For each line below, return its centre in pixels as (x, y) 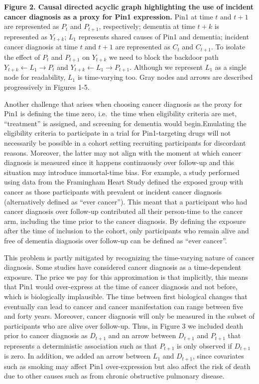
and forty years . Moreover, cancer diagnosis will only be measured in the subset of (129, 316)
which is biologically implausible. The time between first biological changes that (126, 296)
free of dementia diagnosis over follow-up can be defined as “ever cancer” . (116, 240)
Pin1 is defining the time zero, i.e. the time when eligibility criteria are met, (121, 113)
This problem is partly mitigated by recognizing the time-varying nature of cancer (129, 257)
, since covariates (218, 356)
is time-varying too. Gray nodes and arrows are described (165, 77)
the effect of (22, 57)
